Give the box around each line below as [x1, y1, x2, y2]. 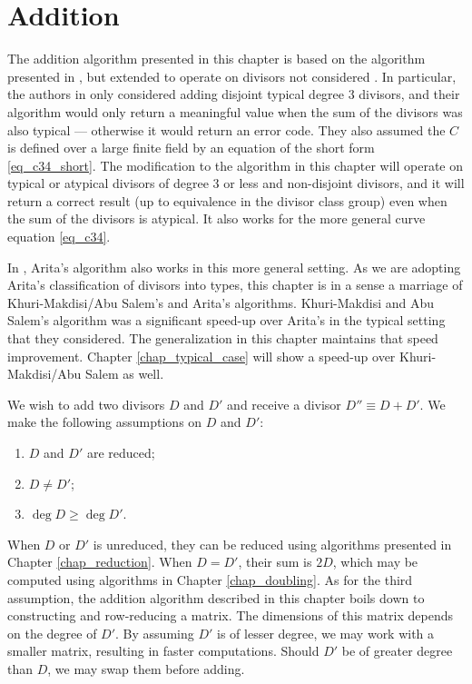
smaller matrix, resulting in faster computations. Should [7, 641, 320, 660]
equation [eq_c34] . [7, 227, 111, 246]
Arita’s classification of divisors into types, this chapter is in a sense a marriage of [7, 275, 463, 294]
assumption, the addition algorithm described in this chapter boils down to [7, 588, 425, 607]
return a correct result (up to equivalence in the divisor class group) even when [7, 191, 447, 210]
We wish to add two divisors [7, 394, 165, 413]
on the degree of [7, 623, 97, 642]
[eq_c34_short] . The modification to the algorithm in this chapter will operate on [7, 155, 463, 174]
